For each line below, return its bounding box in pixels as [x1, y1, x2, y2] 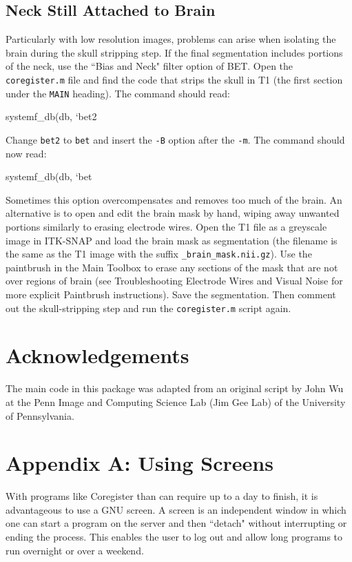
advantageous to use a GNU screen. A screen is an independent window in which [6, 502, 346, 516]
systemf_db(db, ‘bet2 [6, 109, 97, 124]
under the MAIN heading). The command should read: [6, 86, 230, 100]
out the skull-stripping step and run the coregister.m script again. [6, 300, 291, 315]
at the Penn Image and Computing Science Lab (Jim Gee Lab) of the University [6, 394, 346, 409]
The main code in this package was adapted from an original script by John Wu [6, 381, 344, 396]
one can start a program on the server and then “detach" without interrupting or [6, 516, 347, 530]
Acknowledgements [6, 341, 189, 369]
